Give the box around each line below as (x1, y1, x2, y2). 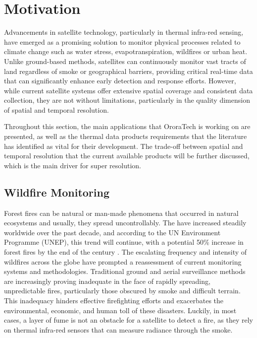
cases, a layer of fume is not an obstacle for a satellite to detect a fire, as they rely (4, 315, 253, 325)
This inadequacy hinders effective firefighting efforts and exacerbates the (4, 295, 224, 305)
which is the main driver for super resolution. (4, 160, 141, 170)
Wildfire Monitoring (4, 184, 110, 200)
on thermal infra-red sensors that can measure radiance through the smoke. (4, 324, 233, 335)
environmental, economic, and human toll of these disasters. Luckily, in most (4, 305, 237, 315)
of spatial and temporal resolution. (4, 104, 109, 115)
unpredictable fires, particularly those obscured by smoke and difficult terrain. (4, 285, 241, 296)
